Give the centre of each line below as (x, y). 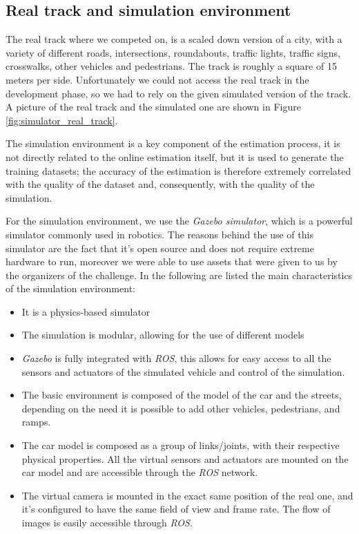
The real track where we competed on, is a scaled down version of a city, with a (174, 39)
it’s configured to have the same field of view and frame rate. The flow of (176, 509)
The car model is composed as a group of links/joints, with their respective (181, 445)
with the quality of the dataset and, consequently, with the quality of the (160, 184)
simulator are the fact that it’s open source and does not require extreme (160, 248)
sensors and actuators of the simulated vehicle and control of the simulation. (183, 371)
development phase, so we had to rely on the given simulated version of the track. (178, 93)
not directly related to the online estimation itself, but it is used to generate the (175, 156)
